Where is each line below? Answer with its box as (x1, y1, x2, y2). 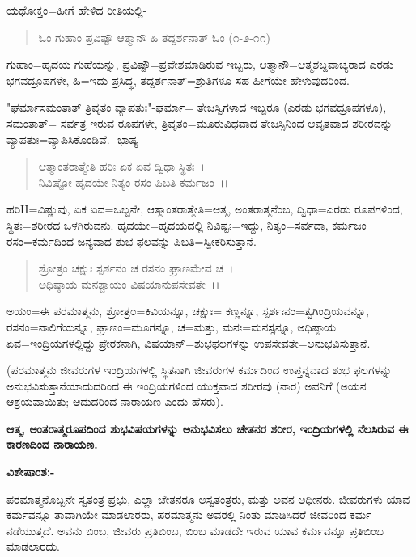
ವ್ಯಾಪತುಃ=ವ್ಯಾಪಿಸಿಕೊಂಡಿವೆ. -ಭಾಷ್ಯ (6, 130, 138, 147)
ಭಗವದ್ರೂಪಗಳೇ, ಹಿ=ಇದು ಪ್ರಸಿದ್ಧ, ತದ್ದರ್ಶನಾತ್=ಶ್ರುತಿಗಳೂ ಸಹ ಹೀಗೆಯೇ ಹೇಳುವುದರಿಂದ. (6, 71, 350, 88)
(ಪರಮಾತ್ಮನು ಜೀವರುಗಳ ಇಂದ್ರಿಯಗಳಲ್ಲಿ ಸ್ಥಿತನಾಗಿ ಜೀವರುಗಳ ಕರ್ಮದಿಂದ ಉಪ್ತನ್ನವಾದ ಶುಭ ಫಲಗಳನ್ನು (6, 361, 393, 378)
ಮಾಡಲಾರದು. (6, 538, 60, 555)
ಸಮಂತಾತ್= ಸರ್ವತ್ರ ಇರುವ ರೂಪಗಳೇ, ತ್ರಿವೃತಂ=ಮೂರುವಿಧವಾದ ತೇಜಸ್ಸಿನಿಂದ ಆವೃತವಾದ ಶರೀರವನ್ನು (6, 114, 393, 131)
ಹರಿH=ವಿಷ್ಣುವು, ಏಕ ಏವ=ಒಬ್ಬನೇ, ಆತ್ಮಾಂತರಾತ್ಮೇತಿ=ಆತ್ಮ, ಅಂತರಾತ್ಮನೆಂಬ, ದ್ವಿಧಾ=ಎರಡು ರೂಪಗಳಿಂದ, (6, 200, 403, 217)
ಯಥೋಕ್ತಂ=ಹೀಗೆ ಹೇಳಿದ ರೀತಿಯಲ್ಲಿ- (6, 2, 147, 18)
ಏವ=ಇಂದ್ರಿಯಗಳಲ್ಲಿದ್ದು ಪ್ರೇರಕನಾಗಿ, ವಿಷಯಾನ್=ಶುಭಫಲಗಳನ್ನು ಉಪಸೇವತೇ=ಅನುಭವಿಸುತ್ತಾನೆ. (6, 334, 371, 351)
